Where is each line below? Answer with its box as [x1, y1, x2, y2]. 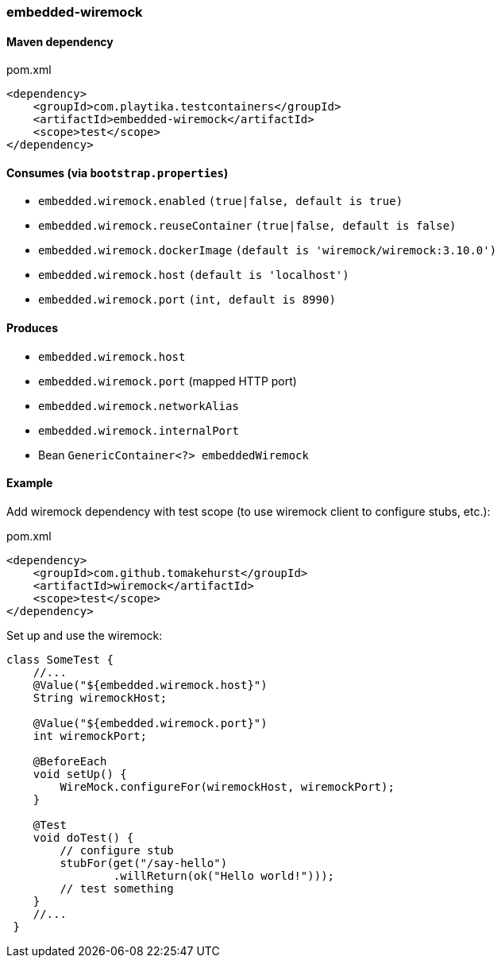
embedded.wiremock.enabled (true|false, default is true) [38, 195, 403, 208]
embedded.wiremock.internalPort [38, 424, 239, 437]
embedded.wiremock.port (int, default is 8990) [38, 293, 336, 307]
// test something [60, 881, 174, 895]
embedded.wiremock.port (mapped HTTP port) [38, 374, 297, 388]
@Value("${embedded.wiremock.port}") [33, 716, 268, 730]
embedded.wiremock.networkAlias [38, 399, 239, 412]
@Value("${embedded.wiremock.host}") [33, 678, 268, 691]
